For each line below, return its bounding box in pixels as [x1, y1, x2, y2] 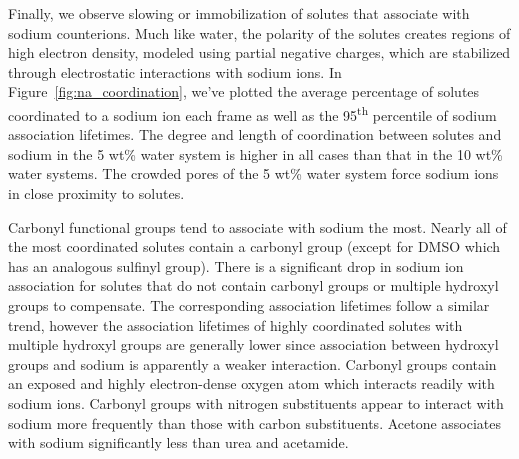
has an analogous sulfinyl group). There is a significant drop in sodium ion [8, 255, 464, 276]
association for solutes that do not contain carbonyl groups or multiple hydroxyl [8, 275, 499, 296]
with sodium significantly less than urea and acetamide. [8, 432, 349, 453]
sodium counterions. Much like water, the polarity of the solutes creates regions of [8, 22, 511, 43]
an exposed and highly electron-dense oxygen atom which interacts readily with [8, 373, 495, 394]
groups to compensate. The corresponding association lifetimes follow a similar [8, 294, 490, 315]
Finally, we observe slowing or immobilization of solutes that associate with [8, 3, 470, 23]
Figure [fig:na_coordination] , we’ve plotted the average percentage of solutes [8, 81, 480, 102]
